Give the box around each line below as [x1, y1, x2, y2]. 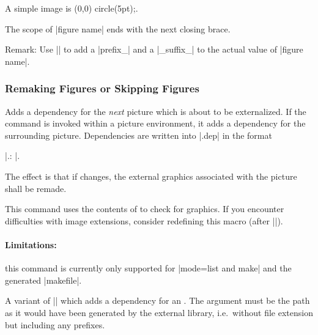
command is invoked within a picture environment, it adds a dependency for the [5, 117, 306, 130]
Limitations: [5, 238, 57, 251]
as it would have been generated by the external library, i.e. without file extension [5, 306, 313, 318]
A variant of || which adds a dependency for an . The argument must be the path [5, 294, 310, 307]
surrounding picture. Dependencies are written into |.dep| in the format [5, 128, 272, 141]
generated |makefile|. [5, 273, 82, 286]
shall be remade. [5, 182, 67, 194]
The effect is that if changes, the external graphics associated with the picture [5, 169, 297, 182]
